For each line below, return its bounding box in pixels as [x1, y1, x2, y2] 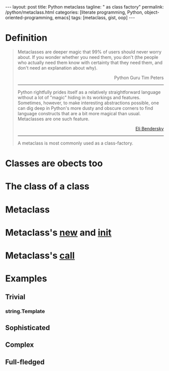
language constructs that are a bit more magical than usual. [17, 110, 141, 116]
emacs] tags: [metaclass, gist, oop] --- [54, 15, 135, 21]
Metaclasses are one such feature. [17, 116, 90, 122]
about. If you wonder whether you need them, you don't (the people [17, 54, 158, 60]
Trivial [5, 293, 26, 302]
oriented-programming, [5, 15, 54, 21]
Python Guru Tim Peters [114, 75, 164, 81]
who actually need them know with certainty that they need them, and [17, 59, 162, 65]
